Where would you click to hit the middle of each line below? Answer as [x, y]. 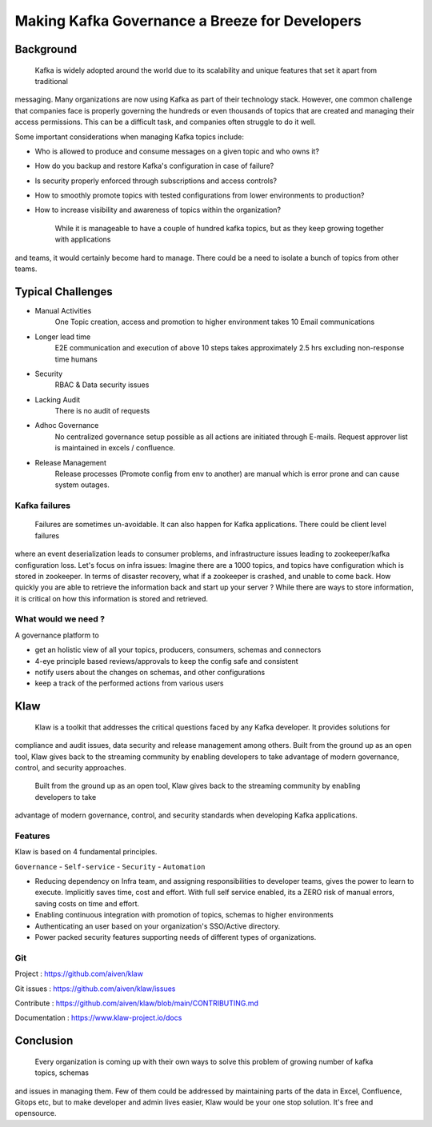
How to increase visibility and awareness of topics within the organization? [158, 210]
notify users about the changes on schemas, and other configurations [150, 673]
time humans [76, 359]
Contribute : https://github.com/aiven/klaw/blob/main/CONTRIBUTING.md [137, 1003]
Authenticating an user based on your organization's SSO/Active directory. [157, 926]
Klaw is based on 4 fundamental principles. [86, 852]
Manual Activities [63, 310]
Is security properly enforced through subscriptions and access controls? [156, 181]
